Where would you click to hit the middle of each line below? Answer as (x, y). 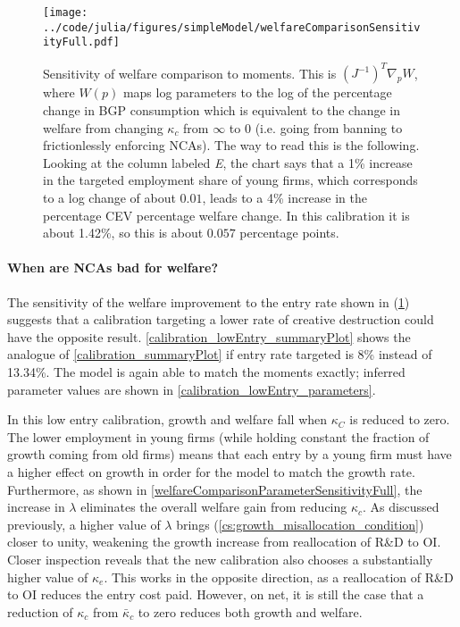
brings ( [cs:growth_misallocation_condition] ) (300, 524)
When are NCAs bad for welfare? (113, 268)
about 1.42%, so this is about (123, 233)
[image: (66, 13)
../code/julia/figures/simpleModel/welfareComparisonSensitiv (232, 27)
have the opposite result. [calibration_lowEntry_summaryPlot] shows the (209, 336)
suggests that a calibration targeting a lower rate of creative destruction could (221, 319)
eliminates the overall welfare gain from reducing (214, 507)
